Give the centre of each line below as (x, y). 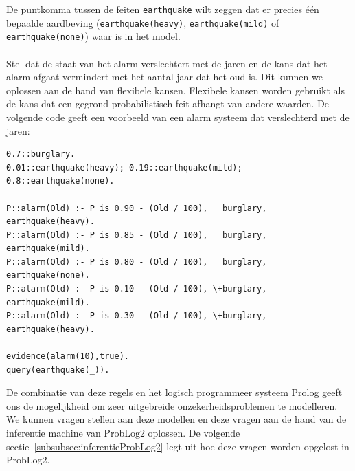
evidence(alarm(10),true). (68, 357)
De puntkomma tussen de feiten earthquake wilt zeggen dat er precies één (163, 9)
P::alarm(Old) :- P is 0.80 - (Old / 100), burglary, (137, 262)
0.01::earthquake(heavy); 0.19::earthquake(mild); (124, 167)
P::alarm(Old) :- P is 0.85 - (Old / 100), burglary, (137, 235)
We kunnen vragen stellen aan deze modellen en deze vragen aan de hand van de (176, 419)
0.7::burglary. (41, 154)
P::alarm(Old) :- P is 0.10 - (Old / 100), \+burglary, (137, 289)
